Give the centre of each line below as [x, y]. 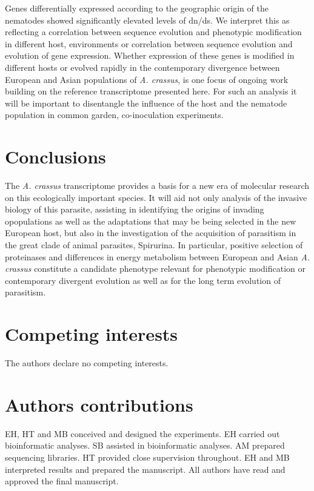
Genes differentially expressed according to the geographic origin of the [137, 8]
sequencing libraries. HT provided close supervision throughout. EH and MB [147, 457]
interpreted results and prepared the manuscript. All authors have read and [145, 469]
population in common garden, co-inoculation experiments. [114, 115]
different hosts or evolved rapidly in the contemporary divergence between [142, 67]
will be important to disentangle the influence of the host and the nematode [146, 103]
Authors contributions [99, 404]
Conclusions [55, 157]
